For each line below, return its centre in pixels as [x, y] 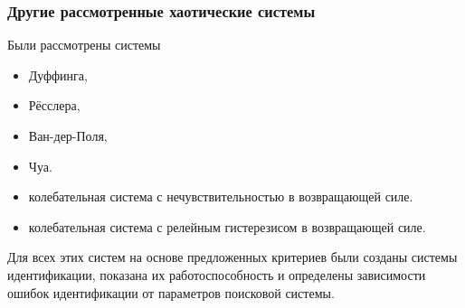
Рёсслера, [54, 105]
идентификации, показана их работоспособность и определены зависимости [217, 274]
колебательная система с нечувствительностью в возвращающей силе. [221, 196]
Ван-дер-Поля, [68, 135]
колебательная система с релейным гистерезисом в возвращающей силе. [227, 226]
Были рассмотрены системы [84, 45]
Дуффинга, [58, 75]
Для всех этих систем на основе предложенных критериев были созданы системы [232, 257]
